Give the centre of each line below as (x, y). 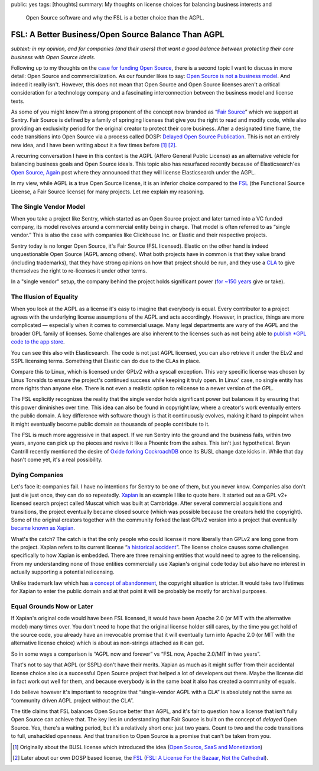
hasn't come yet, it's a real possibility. (57, 460)
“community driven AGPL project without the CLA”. (72, 700)
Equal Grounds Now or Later (52, 606)
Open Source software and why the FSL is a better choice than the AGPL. (115, 18)
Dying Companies (37, 475)
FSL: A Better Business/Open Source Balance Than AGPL (118, 35)
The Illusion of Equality (45, 297)
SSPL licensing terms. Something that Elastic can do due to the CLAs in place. (106, 361)
